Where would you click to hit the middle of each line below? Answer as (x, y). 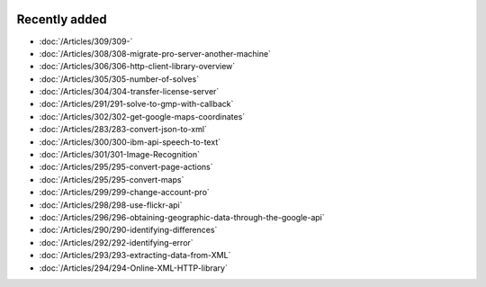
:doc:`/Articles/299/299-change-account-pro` (125, 193)
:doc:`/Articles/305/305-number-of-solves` (119, 79)
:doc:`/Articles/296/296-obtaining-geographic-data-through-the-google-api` (182, 217)
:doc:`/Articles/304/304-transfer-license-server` (129, 92)
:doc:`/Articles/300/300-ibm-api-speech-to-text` (130, 142)
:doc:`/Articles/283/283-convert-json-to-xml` (123, 130)
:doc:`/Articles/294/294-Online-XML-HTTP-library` (134, 268)
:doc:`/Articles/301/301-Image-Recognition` (120, 155)
